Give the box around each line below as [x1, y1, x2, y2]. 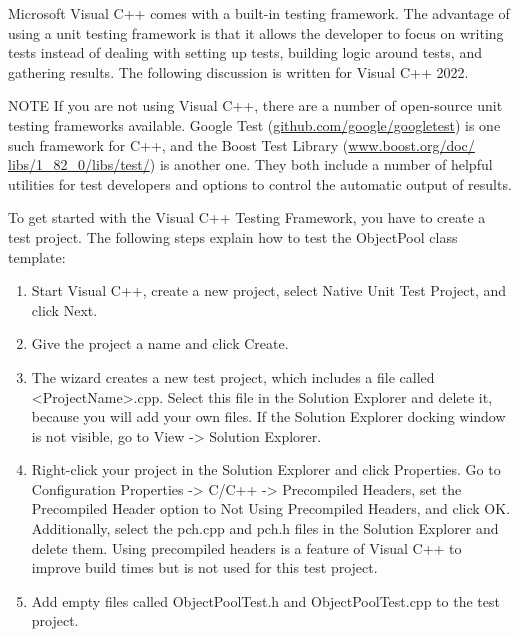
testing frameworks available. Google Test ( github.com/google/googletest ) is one [8, 114, 501, 135]
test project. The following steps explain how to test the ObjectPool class [8, 226, 458, 247]
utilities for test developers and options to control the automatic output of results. [8, 173, 512, 194]
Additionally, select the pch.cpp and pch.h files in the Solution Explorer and [31, 518, 499, 539]
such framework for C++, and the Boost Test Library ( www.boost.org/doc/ [8, 134, 475, 155]
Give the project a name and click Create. [31, 333, 289, 354]
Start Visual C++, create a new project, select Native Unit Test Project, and [31, 280, 507, 301]
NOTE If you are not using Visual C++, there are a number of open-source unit [8, 95, 503, 116]
